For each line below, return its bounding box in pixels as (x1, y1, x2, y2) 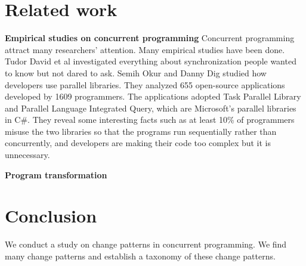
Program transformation (5, 168, 107, 181)
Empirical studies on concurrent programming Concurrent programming (5, 32, 295, 44)
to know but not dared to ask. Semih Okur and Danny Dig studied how (5, 66, 267, 79)
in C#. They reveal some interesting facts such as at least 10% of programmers (5, 113, 295, 126)
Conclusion (5, 203, 97, 228)
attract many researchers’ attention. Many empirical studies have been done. (5, 43, 285, 55)
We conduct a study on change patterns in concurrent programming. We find (5, 238, 287, 250)
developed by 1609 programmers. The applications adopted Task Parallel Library (5, 90, 301, 103)
